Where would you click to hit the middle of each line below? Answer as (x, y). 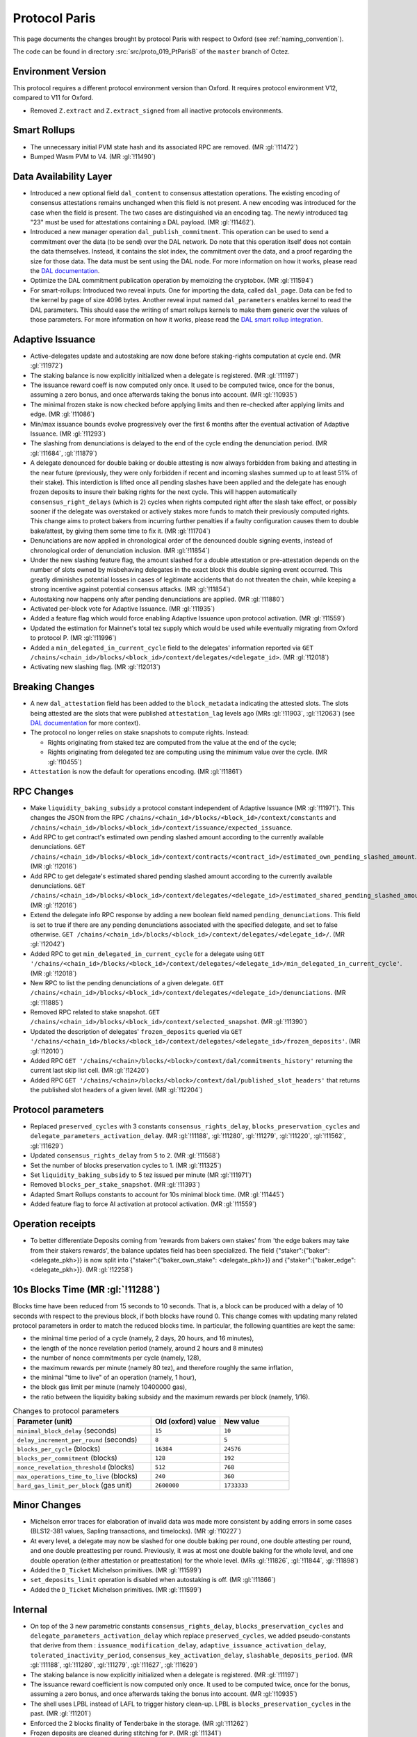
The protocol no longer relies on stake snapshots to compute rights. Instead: (140, 732)
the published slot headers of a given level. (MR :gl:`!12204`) (116, 1090)
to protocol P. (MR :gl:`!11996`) (74, 638)
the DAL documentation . (65, 270)
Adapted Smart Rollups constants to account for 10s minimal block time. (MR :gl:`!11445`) (157, 1194)
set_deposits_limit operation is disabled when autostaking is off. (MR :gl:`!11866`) (153, 1580)
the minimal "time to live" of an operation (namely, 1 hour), (113, 1377)
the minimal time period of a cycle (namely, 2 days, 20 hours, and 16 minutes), (142, 1338)
